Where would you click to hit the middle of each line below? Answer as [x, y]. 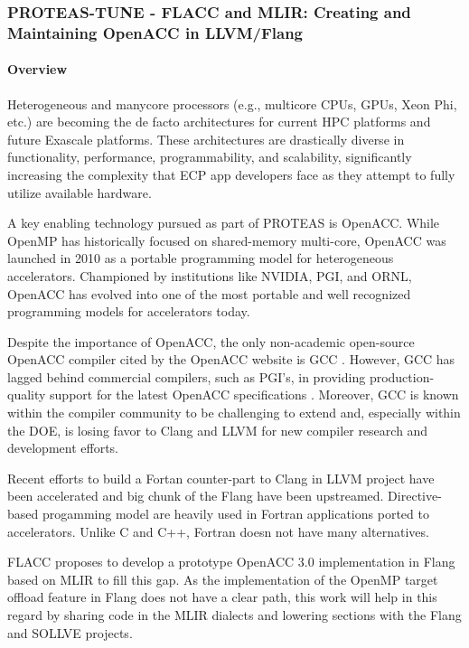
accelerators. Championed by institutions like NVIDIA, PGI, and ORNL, [210, 275]
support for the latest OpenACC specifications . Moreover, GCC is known [254, 394]
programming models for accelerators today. [129, 311]
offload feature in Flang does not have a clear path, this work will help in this [222, 597]
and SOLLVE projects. [70, 632]
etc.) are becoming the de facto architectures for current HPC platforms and [219, 122]
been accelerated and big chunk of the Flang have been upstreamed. [196, 496]
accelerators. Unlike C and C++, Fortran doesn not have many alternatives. [218, 531]
